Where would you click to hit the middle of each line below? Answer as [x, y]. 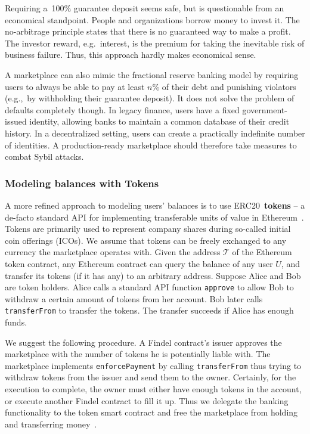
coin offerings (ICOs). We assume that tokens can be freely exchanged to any [146, 240]
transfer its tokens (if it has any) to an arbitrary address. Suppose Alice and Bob [153, 275]
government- [265, 109]
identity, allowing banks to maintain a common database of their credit [159, 121]
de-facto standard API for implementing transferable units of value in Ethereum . [154, 217]
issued [16, 121]
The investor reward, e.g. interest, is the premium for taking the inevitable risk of [155, 43]
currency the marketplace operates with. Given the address [113, 252]
